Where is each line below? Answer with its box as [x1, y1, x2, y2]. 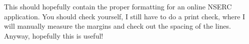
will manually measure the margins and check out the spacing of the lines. [4, 21, 231, 31]
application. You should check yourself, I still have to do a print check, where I [4, 11, 245, 21]
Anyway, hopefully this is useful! [4, 30, 103, 41]
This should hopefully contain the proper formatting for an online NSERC [4, 1, 232, 11]
